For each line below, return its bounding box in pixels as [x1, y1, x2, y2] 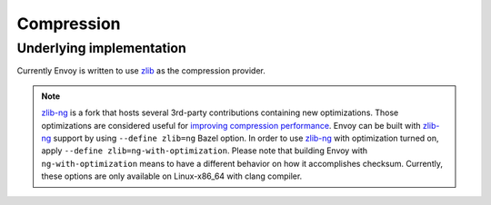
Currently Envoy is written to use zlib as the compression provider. [16, 65, 266, 76]
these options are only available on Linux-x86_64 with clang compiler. [41, 171, 303, 181]
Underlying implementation [16, 40, 186, 56]
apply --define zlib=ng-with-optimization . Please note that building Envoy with [41, 145, 368, 156]
